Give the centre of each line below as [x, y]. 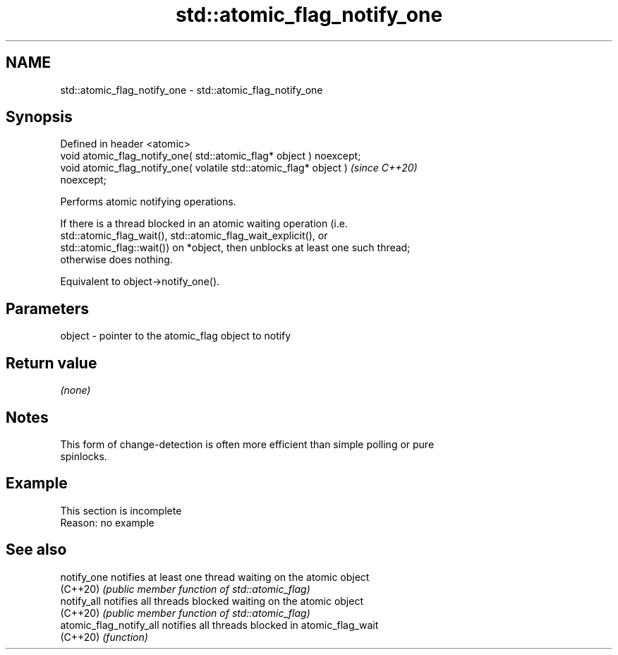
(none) [75, 390]
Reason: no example [107, 522]
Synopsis [39, 117]
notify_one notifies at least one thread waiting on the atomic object [215, 577]
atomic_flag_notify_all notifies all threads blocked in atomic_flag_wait [219, 625]
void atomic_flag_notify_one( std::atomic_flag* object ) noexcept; [211, 156]
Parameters [47, 308]
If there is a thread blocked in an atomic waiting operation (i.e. [204, 224]
